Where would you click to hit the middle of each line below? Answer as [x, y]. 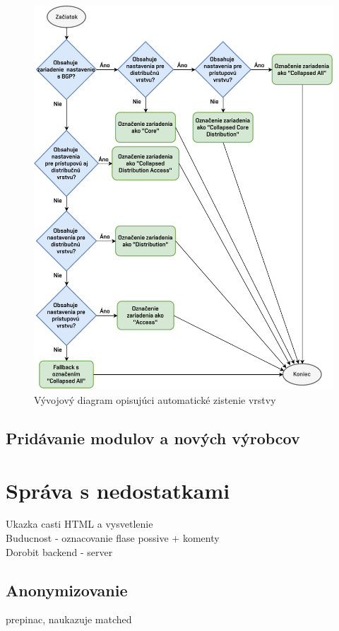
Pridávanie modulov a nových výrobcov [153, 438]
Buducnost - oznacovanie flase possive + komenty [113, 538]
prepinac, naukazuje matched [69, 619]
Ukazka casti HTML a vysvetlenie [79, 524]
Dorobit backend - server [59, 551]
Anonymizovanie [67, 590]
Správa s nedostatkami [118, 490]
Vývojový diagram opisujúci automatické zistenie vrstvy [155, 399]
